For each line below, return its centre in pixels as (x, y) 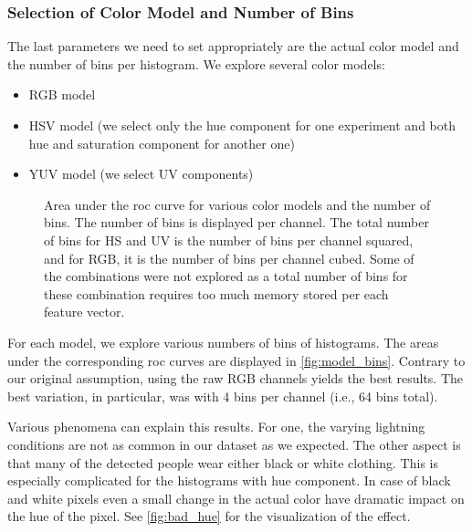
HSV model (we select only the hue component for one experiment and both (242, 125)
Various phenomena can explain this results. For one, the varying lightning (216, 427)
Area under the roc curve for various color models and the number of (237, 204)
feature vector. (84, 312)
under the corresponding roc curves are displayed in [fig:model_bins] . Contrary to (236, 360)
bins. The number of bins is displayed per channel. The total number (237, 222)
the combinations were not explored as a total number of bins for (226, 276)
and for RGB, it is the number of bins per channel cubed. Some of (229, 258)
